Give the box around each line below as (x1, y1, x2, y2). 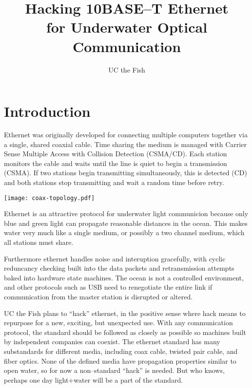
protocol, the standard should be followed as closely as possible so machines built (4, 327, 246, 337)
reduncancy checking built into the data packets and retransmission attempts (4, 263, 234, 273)
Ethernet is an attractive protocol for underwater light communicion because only (4, 208, 249, 219)
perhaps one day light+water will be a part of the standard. (4, 374, 183, 385)
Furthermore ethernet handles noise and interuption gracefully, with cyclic (4, 253, 226, 263)
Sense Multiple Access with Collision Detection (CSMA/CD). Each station (4, 148, 227, 159)
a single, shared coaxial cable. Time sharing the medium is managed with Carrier (4, 139, 247, 149)
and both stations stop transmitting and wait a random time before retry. (4, 177, 224, 187)
